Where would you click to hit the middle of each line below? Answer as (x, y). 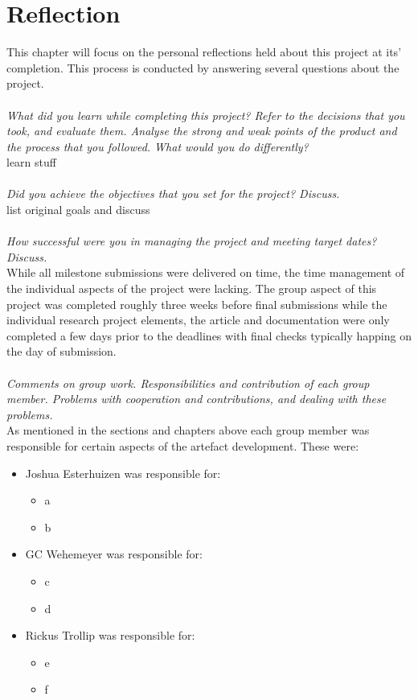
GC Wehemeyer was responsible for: (114, 554)
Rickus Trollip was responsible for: (110, 635)
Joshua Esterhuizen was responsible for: (123, 473)
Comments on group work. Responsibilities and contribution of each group (188, 383)
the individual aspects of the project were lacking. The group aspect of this (192, 288)
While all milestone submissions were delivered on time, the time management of (206, 272)
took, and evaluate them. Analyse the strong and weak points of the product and (202, 131)
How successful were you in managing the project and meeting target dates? (192, 241)
